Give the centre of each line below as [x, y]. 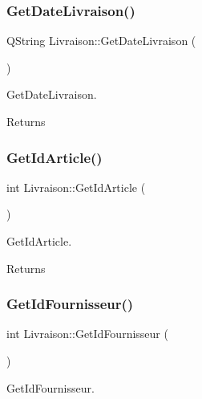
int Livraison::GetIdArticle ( [76, 187]
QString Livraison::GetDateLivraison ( [101, 41]
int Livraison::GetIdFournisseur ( [87, 334]
